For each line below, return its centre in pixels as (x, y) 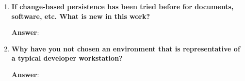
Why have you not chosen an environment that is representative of (126, 48)
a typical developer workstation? (67, 58)
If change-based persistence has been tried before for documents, (122, 6)
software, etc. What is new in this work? (81, 16)
